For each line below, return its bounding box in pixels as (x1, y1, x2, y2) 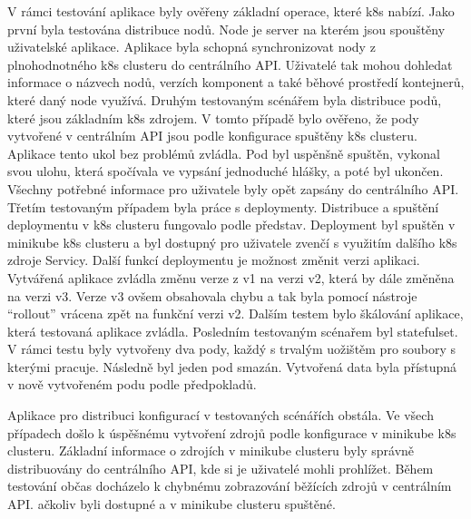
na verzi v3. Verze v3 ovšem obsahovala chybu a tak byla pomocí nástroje (7, 286, 417, 305)
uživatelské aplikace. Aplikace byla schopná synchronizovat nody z (7, 37, 376, 56)
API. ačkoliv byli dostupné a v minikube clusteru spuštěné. (7, 495, 336, 514)
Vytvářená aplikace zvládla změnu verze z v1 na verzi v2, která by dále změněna (7, 268, 455, 287)
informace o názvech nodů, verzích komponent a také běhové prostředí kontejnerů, (7, 73, 465, 92)
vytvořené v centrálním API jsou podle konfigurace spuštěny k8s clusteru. (7, 126, 417, 145)
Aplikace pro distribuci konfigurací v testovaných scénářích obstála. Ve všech (7, 406, 434, 425)
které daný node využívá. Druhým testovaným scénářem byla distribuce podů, (7, 90, 442, 109)
